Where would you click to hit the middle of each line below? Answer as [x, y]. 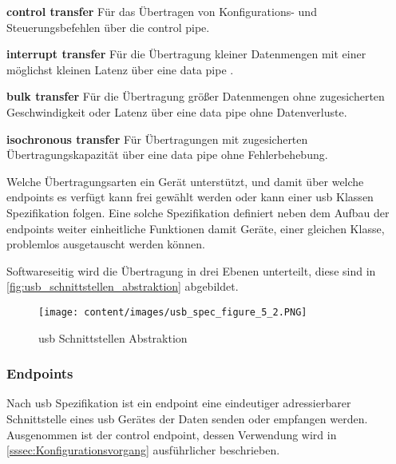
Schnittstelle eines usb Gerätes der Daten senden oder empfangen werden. [187, 418]
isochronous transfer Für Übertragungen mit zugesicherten [157, 139]
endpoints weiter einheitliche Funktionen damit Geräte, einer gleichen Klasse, [196, 228]
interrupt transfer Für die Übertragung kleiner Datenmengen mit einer [186, 54]
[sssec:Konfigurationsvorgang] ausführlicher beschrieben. [143, 450]
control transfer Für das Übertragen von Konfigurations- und [162, 11]
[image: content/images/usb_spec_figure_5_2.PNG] [173, 312]
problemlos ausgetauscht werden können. [106, 244]
